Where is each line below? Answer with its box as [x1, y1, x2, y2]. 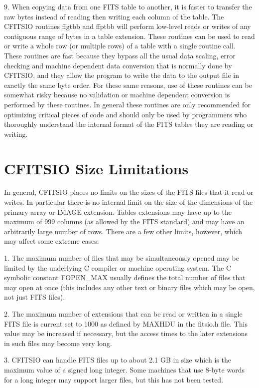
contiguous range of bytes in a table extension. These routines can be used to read [4, 30, 255, 41]
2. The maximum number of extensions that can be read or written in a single [4, 308, 243, 319]
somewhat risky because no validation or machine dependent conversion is [4, 89, 230, 100]
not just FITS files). [4, 292, 65, 302]
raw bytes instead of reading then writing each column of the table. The [4, 11, 224, 21]
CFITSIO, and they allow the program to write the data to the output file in [4, 70, 240, 80]
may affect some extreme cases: [4, 236, 99, 246]
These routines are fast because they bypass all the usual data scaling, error [4, 50, 236, 60]
